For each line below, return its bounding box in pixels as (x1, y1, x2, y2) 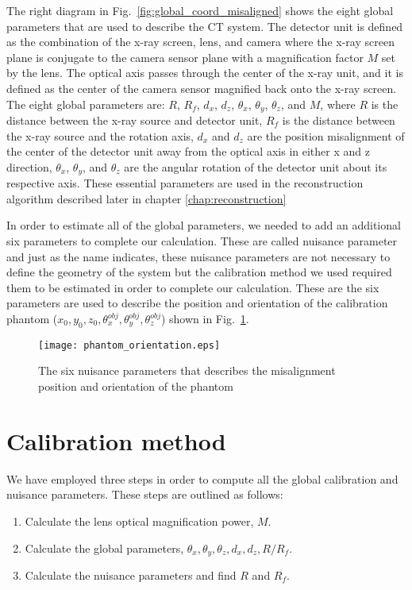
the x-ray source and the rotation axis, (6, 127, 194, 144)
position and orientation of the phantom (38, 378, 233, 395)
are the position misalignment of (247, 127, 405, 144)
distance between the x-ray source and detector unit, (6, 112, 263, 129)
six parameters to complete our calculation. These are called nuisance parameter (6, 233, 398, 249)
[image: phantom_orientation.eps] (38, 339, 221, 351)
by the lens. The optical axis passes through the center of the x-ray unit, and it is (6, 64, 403, 81)
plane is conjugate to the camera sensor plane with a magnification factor (6, 48, 364, 65)
